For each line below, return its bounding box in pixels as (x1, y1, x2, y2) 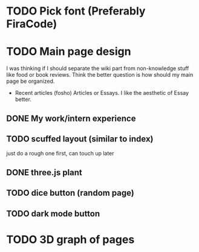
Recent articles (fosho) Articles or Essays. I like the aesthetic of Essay (15, 89, 189, 97)
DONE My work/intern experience (6, 113, 136, 123)
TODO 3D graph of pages (6, 233, 135, 246)
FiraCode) (6, 17, 57, 31)
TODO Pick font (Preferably (6, 4, 146, 18)
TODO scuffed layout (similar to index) (6, 134, 154, 144)
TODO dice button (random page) (6, 188, 134, 198)
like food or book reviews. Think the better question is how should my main (6, 71, 194, 79)
